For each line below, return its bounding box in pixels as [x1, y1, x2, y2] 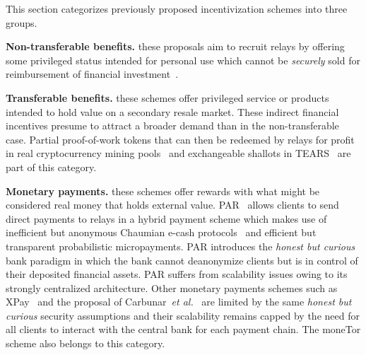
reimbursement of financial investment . [6, 66, 179, 81]
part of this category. [6, 159, 97, 174]
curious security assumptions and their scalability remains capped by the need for [6, 308, 360, 322]
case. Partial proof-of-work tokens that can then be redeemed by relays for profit [6, 132, 355, 146]
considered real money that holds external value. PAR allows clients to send [6, 197, 339, 212]
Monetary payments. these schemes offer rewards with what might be [6, 183, 320, 198]
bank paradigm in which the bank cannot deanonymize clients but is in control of [6, 252, 358, 267]
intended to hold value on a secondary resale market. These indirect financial [6, 104, 339, 119]
